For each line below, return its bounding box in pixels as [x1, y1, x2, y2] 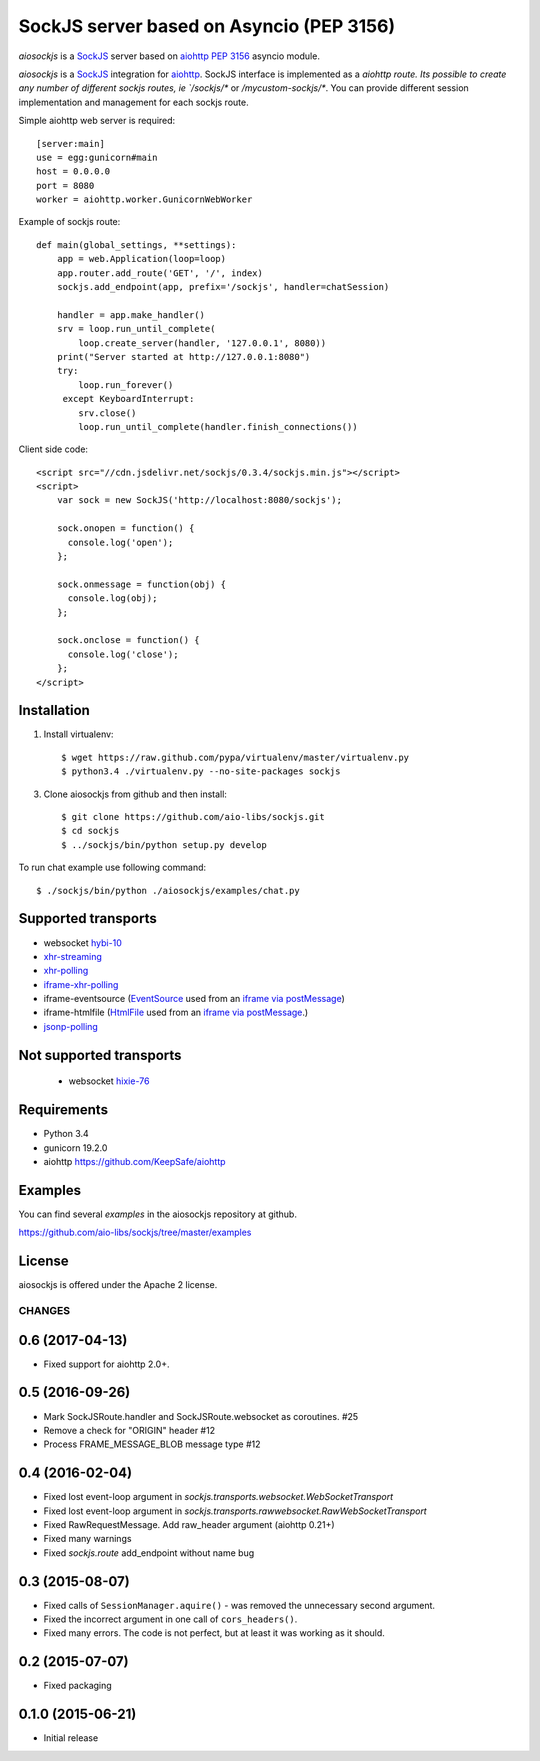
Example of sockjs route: [18, 216, 121, 228]
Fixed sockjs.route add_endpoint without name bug [43, 1546, 255, 1559]
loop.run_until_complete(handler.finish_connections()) [78, 421, 359, 432]
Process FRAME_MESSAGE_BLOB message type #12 [43, 1438, 261, 1450]
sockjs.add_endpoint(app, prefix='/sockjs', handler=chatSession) [56, 281, 390, 293]
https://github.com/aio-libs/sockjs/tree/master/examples [18, 1226, 252, 1239]
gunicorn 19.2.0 [43, 1141, 108, 1154]
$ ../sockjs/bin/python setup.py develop [61, 839, 267, 850]
